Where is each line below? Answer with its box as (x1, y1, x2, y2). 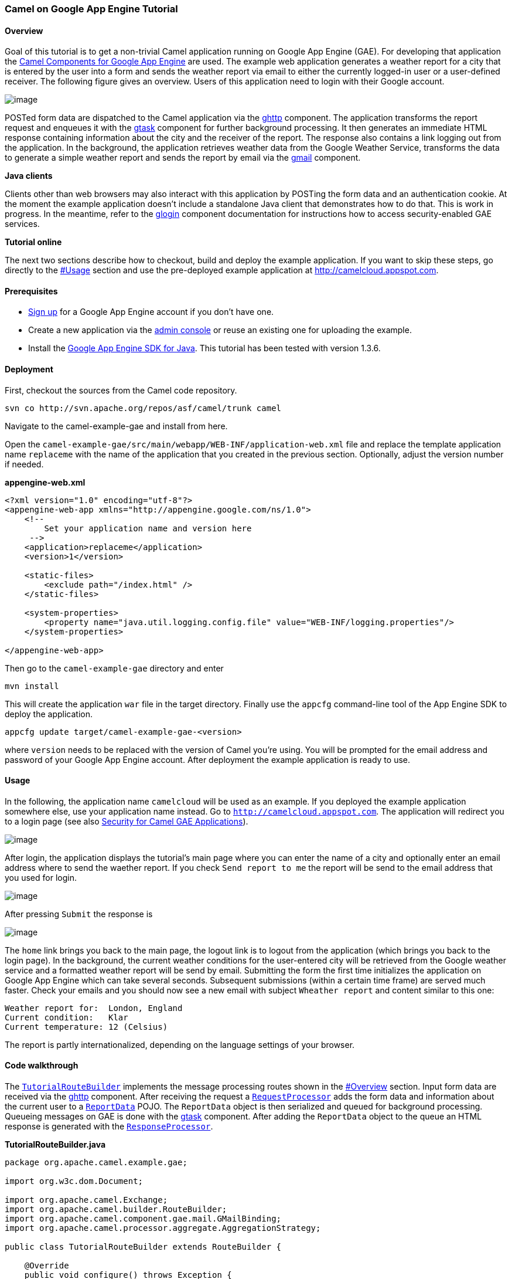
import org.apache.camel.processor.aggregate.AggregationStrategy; (5, 1223, 321, 1233)
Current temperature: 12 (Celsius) (5, 1022, 168, 1032)
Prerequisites (5, 286, 58, 296)
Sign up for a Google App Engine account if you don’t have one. (28, 307, 274, 317)
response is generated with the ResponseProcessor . (5, 1121, 213, 1132)
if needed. (5, 459, 44, 469)
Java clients (5, 171, 53, 181)
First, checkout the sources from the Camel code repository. (5, 385, 237, 395)
